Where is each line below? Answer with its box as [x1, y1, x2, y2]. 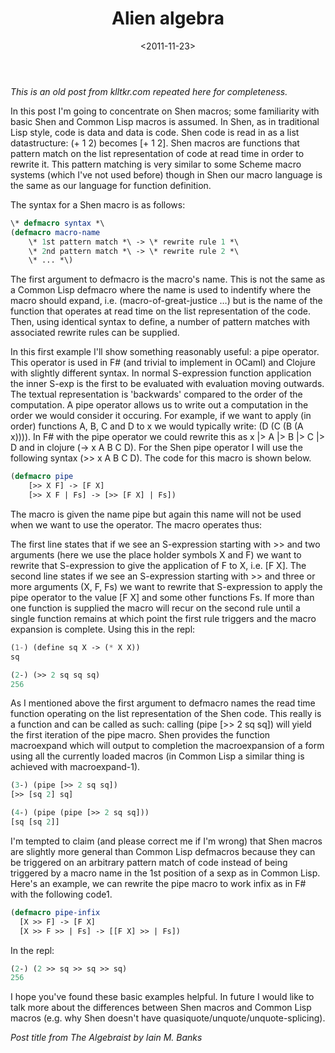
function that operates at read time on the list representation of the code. [10, 305, 311, 317]
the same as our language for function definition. [10, 179, 212, 191]
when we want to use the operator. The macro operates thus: [10, 518, 263, 531]
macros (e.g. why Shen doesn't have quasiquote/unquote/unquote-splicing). [10, 1012, 326, 1024]
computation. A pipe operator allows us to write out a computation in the [10, 399, 309, 411]
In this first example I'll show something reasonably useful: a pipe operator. [10, 346, 320, 358]
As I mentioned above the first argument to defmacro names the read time [10, 697, 316, 709]
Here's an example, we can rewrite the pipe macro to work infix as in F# [10, 877, 307, 889]
